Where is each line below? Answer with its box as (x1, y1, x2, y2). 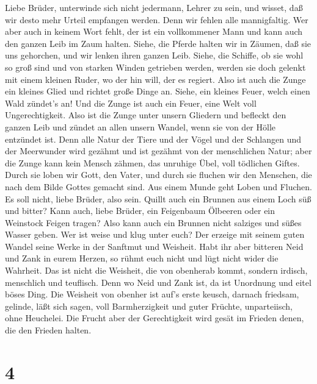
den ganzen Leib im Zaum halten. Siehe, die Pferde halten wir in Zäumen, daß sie (5, 37, 312, 49)
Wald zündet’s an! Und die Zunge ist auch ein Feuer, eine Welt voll (5, 96, 257, 109)
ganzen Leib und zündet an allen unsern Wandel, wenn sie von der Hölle (5, 120, 276, 133)
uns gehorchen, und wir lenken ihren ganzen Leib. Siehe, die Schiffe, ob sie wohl (5, 49, 304, 62)
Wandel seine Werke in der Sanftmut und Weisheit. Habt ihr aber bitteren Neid (5, 240, 304, 252)
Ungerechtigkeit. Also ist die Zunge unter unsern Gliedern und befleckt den (5, 108, 286, 121)
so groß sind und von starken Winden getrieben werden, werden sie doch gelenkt (5, 60, 306, 73)
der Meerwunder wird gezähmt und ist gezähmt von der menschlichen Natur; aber (5, 144, 312, 157)
